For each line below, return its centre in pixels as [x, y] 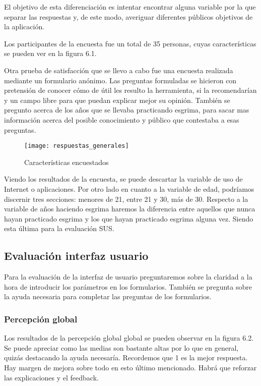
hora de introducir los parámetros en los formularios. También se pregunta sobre [128, 286]
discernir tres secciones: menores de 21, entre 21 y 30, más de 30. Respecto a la [126, 199]
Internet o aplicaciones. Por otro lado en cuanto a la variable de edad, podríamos [129, 188]
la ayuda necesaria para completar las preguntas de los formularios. [108, 296]
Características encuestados [67, 162]
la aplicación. [24, 26]
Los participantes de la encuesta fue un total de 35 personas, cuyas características [130, 43]
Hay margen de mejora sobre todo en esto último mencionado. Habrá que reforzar [130, 367]
